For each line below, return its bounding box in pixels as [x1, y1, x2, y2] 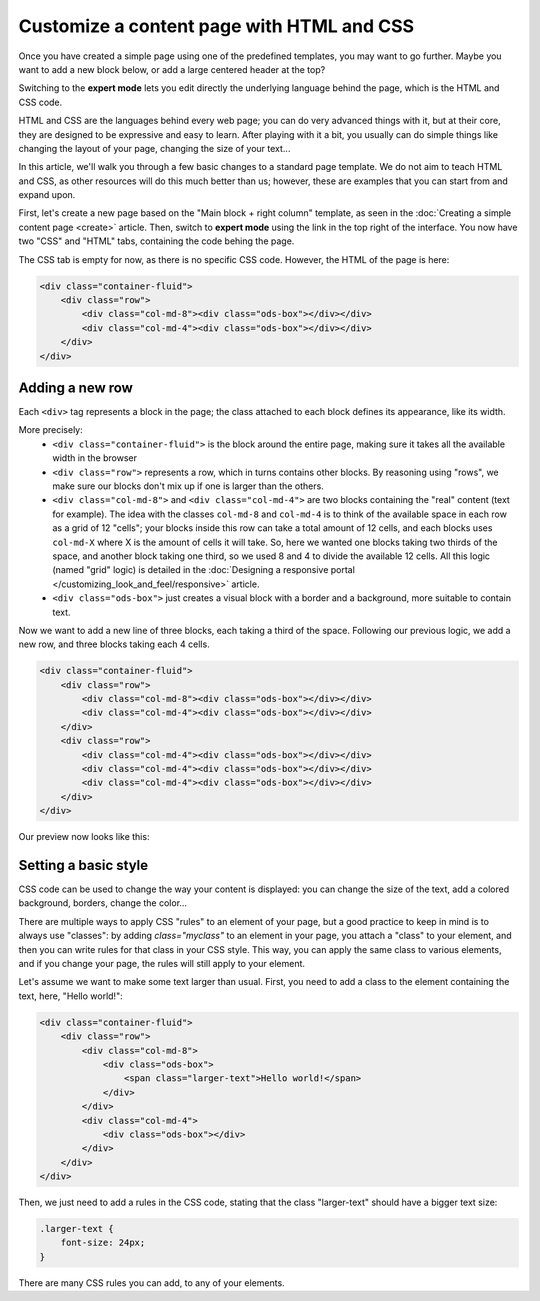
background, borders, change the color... [18, 897, 188, 909]
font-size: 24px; [60, 1237, 146, 1249]
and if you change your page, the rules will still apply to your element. [18, 958, 305, 970]
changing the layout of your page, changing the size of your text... [18, 142, 291, 154]
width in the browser [52, 452, 138, 464]
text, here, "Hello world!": [18, 990, 124, 1002]
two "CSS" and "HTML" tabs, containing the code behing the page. [18, 235, 295, 247]
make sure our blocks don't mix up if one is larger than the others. [52, 480, 324, 492]
